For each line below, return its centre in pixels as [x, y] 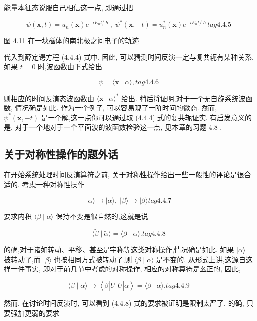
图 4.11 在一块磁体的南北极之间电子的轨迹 [72, 40]
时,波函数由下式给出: [71, 67]
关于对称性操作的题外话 [61, 154]
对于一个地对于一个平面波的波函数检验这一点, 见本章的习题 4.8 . [119, 127]
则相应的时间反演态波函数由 [49, 98]
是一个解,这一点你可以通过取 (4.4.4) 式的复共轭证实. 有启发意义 [143, 117]
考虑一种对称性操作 [53, 184]
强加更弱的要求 [35, 312]
